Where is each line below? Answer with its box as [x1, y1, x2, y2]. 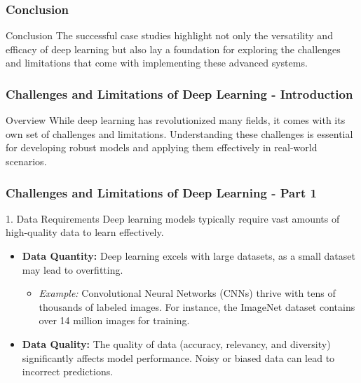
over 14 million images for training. [39, 313, 190, 328]
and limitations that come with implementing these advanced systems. [6, 55, 308, 70]
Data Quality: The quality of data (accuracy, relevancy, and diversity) [22, 336, 331, 351]
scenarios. [6, 154, 47, 168]
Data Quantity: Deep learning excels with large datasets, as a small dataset [22, 249, 355, 263]
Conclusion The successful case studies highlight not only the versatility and [6, 28, 333, 43]
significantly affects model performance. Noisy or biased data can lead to [22, 350, 335, 365]
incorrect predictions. [22, 364, 114, 379]
